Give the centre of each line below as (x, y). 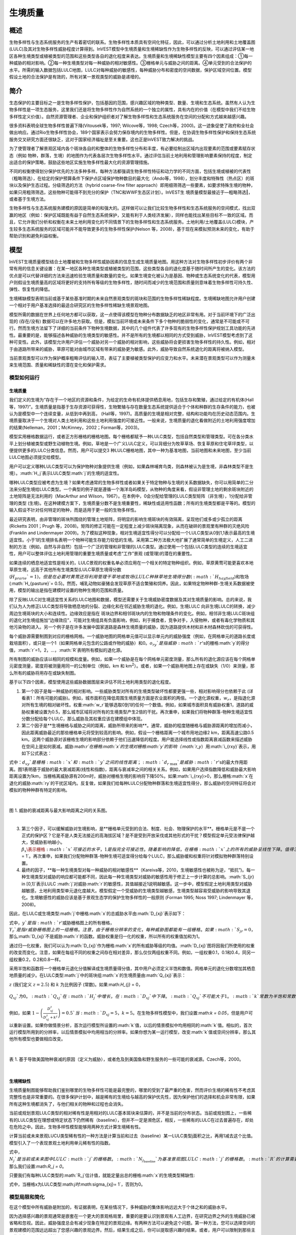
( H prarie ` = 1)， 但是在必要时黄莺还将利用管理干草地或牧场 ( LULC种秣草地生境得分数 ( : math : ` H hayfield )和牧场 (129, 577)
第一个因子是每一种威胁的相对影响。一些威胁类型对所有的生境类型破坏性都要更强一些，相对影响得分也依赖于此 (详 (137, 691)
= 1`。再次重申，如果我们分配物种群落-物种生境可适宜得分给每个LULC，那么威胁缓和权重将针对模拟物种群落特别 (135, 856)
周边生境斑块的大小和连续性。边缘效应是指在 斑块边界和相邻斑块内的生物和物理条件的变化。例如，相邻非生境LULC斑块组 (132, 613)
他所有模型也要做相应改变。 (37, 1039)
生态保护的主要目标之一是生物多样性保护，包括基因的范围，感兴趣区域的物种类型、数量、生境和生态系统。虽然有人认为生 (132, 103)
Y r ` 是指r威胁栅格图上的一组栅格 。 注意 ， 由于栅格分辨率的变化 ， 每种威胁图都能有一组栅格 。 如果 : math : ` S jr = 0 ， (132, 930)
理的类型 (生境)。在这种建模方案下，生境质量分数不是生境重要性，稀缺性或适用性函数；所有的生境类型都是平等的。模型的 (132, 503)
